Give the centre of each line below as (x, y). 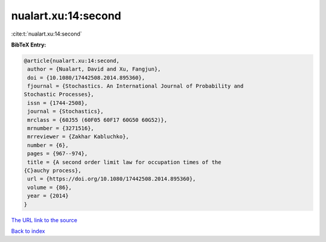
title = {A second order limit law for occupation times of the (124, 162)
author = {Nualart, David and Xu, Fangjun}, (94, 69)
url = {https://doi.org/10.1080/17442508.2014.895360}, (112, 179)
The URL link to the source (44, 220)
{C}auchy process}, (53, 170)
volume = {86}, (50, 187)
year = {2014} (48, 196)
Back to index (28, 231)
